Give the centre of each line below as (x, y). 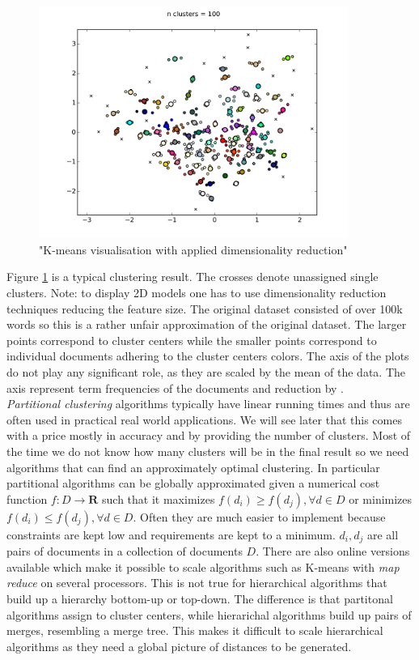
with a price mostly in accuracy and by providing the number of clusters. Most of (209, 435)
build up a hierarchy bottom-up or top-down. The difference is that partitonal (200, 598)
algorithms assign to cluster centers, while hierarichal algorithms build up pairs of (209, 614)
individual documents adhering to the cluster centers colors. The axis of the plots (208, 356)
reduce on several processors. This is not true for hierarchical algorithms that (197, 583)
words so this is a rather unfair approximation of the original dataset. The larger (207, 324)
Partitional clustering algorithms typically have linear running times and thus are (208, 404)
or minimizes (381, 498)
